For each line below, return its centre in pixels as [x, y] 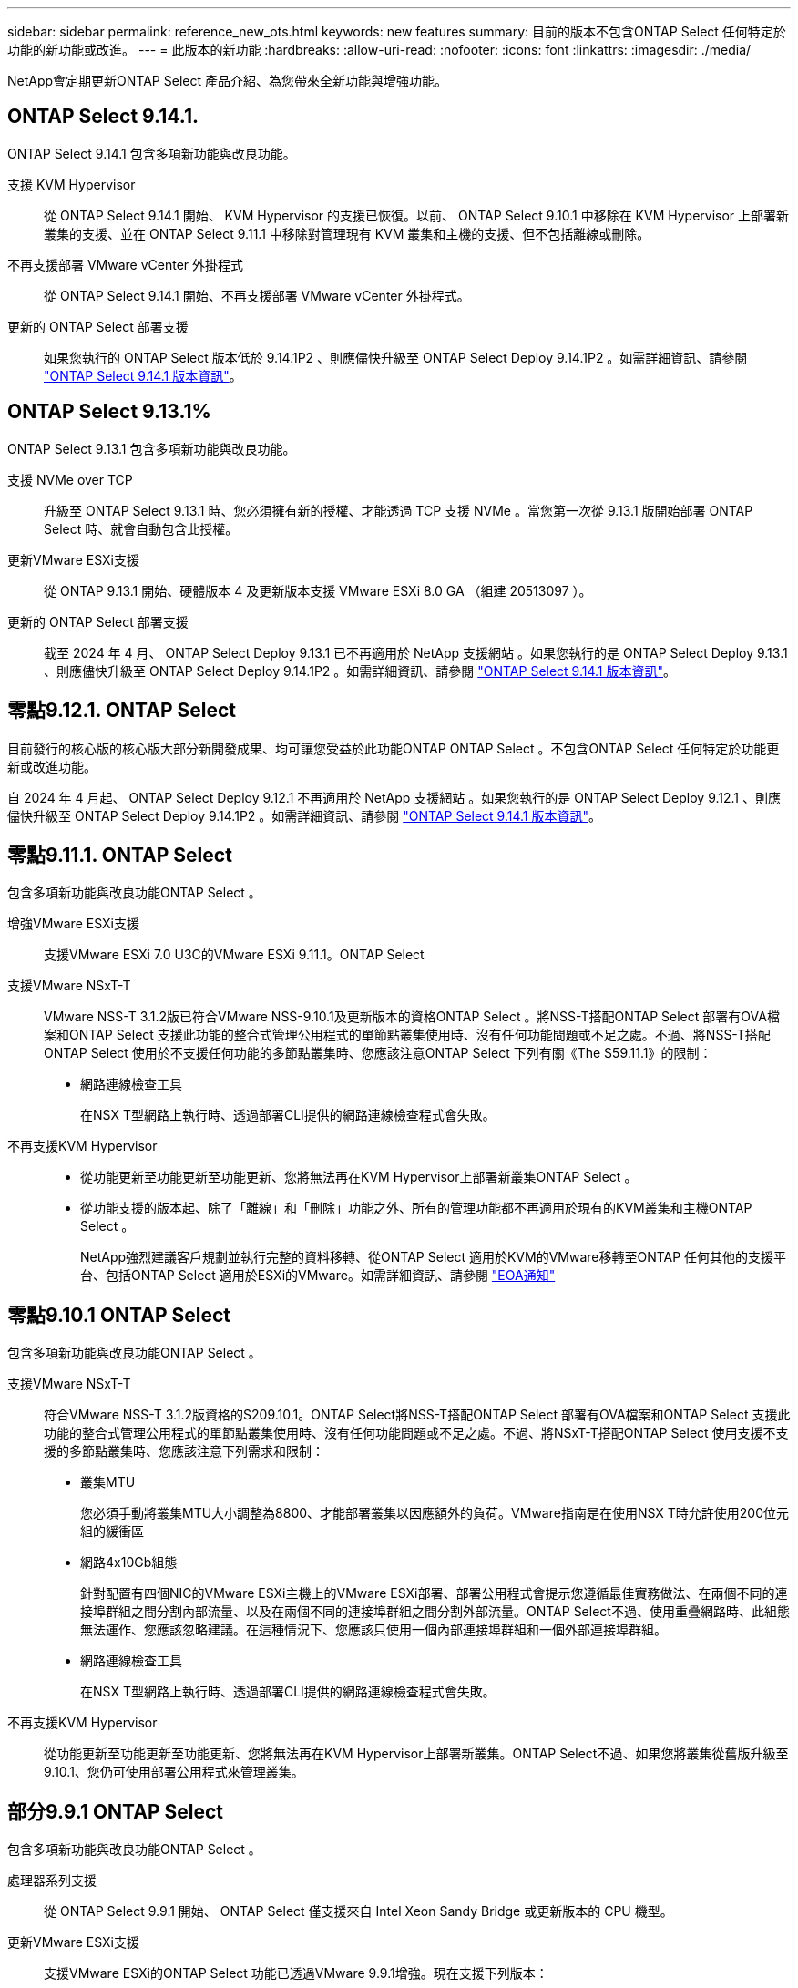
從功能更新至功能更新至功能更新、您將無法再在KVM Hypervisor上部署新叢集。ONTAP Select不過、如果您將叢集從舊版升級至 [416, 1754]
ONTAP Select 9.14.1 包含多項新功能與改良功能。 [152, 153]
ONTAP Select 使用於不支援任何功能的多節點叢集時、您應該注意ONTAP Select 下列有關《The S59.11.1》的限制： [378, 1053]
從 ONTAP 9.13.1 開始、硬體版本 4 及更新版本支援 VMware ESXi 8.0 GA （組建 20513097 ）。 [318, 590]
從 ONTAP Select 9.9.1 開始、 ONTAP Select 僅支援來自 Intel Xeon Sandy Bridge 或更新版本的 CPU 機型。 [358, 1911]
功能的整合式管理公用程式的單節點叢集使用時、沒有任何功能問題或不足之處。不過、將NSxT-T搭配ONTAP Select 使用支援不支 [416, 1433]
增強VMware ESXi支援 [73, 924]
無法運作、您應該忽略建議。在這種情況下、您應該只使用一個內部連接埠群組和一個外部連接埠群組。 [373, 1630]
